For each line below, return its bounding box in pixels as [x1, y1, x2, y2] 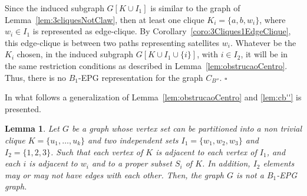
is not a [236, 168, 264, 181]
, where [259, 13, 286, 25]
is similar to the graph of [150, 2, 240, 14]
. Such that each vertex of [50, 145, 143, 158]
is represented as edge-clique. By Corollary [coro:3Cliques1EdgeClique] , [32, 25, 291, 37]
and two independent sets [88, 133, 179, 146]
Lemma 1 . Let [5, 122, 60, 135]
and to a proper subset [91, 157, 172, 169]
